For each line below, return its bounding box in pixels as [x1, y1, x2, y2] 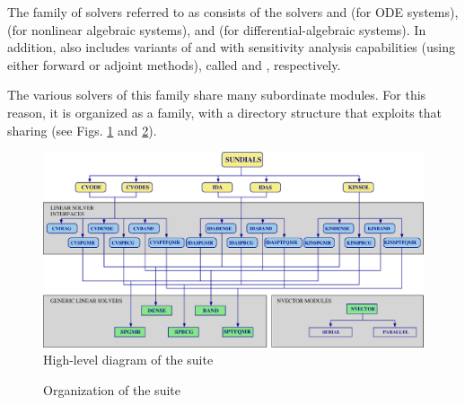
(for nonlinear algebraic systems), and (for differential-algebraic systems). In [7, 20, 426, 39]
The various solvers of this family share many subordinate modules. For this [7, 85, 426, 104]
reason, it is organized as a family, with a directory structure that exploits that [7, 102, 443, 121]
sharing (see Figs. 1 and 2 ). [7, 120, 157, 139]
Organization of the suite [43, 380, 180, 399]
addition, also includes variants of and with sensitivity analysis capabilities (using [7, 38, 455, 57]
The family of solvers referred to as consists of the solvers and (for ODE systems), [7, 3, 459, 21]
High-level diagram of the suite [43, 350, 214, 369]
